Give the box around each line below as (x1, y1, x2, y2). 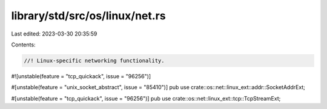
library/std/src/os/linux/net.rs (11, 9, 166, 22)
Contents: (11, 41, 36, 48)
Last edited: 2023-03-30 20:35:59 (11, 30, 97, 37)
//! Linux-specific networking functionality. (24, 57, 165, 64)
